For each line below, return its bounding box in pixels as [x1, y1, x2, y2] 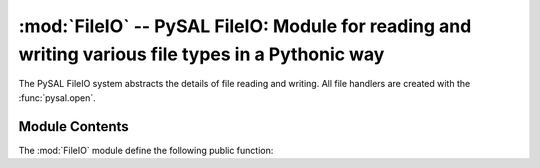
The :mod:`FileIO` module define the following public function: [18, 144, 274, 156]
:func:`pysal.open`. [18, 91, 97, 104]
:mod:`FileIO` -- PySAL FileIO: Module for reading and [18, 15, 472, 37]
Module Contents [18, 118, 129, 135]
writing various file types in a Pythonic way [18, 43, 385, 65]
